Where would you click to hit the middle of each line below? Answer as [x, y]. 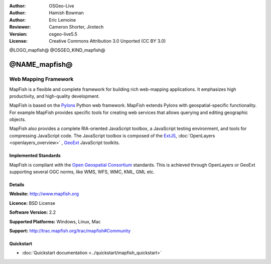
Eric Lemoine [62, 20]
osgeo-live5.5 [63, 34]
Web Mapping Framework [41, 79]
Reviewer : [20, 27]
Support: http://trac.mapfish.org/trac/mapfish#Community [70, 230]
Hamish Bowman [66, 13]
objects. [18, 119]
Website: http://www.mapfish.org [44, 194]
